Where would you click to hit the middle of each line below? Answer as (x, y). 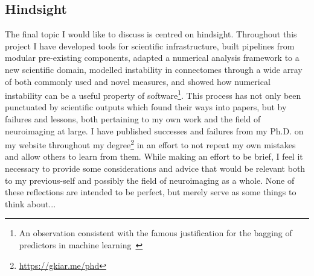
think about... (30, 203)
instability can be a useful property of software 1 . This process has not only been (153, 94)
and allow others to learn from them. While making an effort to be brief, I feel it (154, 156)
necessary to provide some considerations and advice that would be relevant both (155, 168)
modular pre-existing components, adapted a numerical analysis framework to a (152, 58)
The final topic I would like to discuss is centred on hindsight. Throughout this (151, 34)
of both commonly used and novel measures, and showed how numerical (138, 81)
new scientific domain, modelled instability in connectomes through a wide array (154, 69)
